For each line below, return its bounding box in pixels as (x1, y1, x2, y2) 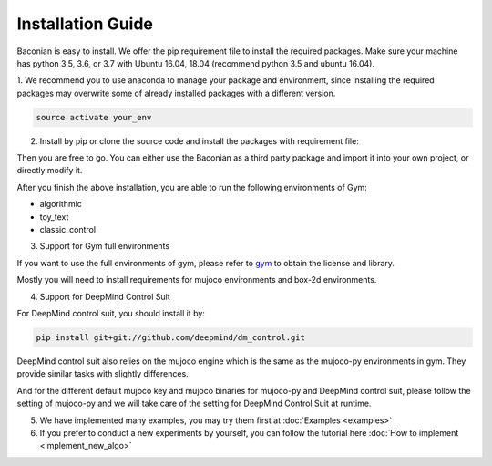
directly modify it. (16, 165, 83, 176)
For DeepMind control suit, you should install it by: (16, 307, 205, 318)
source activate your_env (36, 112, 152, 122)
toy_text (39, 211, 69, 223)
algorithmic (39, 199, 82, 210)
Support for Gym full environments (39, 241, 170, 252)
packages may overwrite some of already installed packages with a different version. (16, 88, 336, 98)
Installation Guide (16, 14, 154, 34)
